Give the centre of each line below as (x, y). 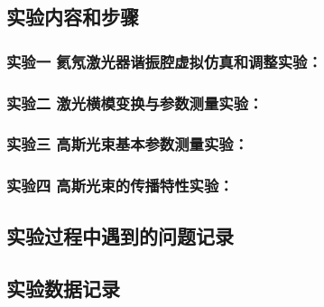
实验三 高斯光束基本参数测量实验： (128, 144)
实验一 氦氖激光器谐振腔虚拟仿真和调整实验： (164, 61)
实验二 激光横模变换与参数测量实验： (135, 102)
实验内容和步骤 (73, 17)
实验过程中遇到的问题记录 (120, 235)
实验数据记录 (63, 288)
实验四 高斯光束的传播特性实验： (120, 186)
